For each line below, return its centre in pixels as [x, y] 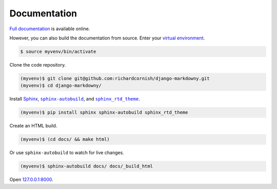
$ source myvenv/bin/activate [58, 51]
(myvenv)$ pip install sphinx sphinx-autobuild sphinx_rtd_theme [104, 112]
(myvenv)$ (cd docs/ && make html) [65, 139]
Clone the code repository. [38, 65]
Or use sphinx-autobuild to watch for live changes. [67, 153]
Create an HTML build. [33, 126]
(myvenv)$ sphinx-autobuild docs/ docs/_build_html [87, 166]
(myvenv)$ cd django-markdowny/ [61, 86]
